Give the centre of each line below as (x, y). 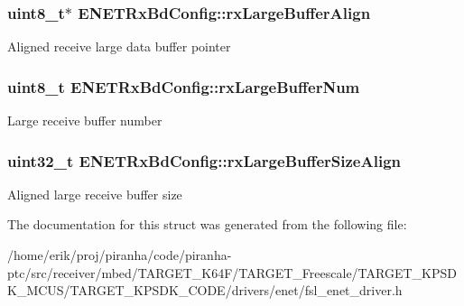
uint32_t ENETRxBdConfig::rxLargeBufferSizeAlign (204, 160)
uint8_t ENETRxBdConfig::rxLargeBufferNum (184, 86)
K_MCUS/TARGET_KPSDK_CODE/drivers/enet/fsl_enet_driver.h (205, 290)
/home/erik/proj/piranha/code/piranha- (120, 255)
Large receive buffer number (85, 121)
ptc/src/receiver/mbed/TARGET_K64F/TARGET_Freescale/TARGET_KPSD (232, 272)
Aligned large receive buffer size (95, 194)
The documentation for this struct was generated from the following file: (207, 224)
